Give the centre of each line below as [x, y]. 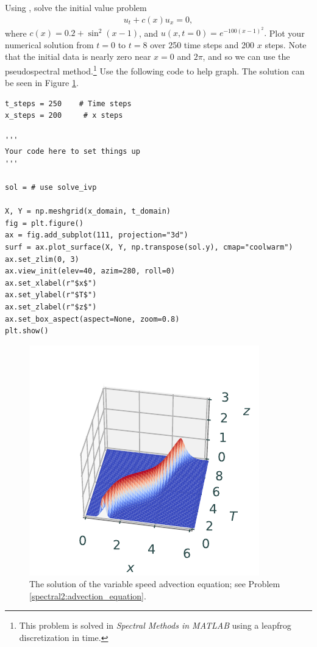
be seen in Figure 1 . [42, 83]
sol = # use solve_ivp [51, 187]
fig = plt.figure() [44, 223]
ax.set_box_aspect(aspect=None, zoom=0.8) [92, 319]
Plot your [287, 33]
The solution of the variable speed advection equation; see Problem [155, 584]
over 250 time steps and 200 [202, 44]
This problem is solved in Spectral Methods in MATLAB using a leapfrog [155, 625]
